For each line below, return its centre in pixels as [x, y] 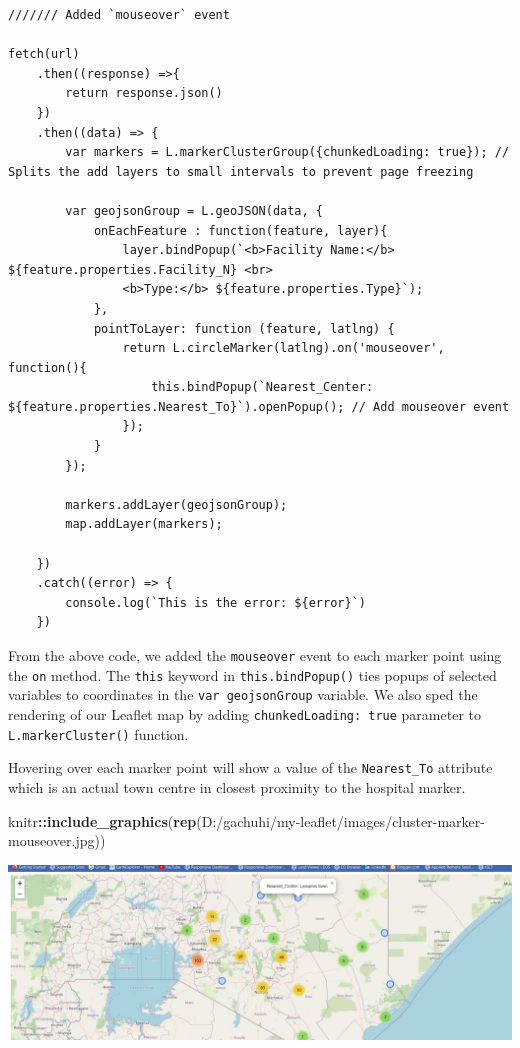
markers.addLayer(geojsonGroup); [176, 504]
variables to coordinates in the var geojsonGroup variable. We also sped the [243, 694]
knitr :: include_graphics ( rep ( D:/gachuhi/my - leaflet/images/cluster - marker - [246, 820]
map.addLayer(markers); [144, 524]
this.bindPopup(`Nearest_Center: [262, 387]
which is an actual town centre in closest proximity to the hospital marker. [237, 786]
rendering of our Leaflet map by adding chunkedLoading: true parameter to [244, 713]
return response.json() [144, 93]
